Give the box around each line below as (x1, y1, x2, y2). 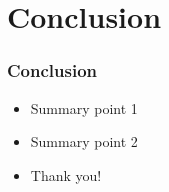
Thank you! (30, 164, 102, 185)
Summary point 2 (30, 131, 138, 152)
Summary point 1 (30, 97, 138, 118)
